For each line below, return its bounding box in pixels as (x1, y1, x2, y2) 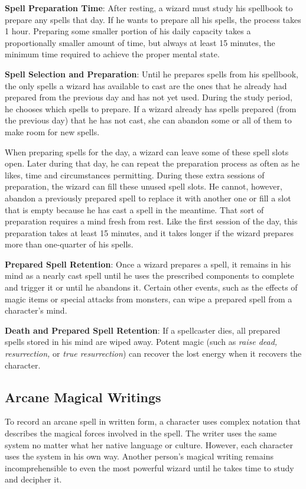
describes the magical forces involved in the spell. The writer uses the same (5, 427, 277, 439)
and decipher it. (5, 473, 62, 485)
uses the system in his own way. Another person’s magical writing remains (5, 450, 274, 462)
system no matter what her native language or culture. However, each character (5, 438, 294, 451)
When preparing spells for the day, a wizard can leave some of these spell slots (5, 145, 289, 158)
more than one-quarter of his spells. (5, 238, 134, 250)
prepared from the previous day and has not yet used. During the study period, (5, 91, 292, 103)
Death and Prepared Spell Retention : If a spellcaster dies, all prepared (5, 324, 281, 336)
